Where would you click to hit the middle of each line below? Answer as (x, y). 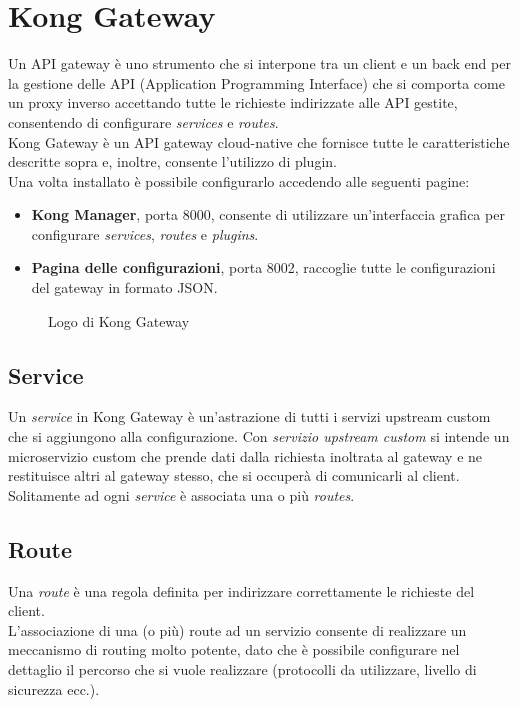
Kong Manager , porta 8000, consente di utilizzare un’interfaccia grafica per (268, 214)
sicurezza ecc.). (54, 688)
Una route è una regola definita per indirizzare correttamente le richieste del (241, 590)
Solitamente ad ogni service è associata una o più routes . (181, 494)
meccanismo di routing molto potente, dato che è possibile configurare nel (234, 649)
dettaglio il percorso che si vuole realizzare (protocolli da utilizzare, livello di (242, 669)
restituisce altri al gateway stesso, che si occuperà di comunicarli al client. (234, 475)
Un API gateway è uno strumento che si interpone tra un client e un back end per (259, 63)
